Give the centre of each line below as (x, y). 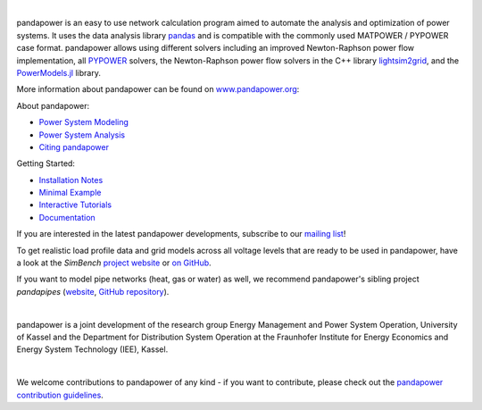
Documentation (67, 217)
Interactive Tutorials (75, 205)
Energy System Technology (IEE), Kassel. (92, 349)
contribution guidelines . (60, 395)
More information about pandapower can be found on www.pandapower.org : (158, 89)
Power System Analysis (82, 135)
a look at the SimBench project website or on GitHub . (114, 263)
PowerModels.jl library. (59, 72)
